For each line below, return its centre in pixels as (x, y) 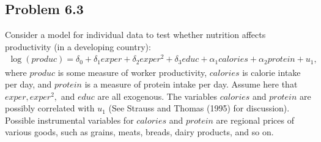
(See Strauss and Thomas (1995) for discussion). (199, 108)
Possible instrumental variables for (69, 120)
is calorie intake (271, 72)
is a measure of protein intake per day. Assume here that (191, 84)
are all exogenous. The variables (157, 96)
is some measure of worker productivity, (132, 72)
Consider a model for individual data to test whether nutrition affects (135, 35)
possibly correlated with (50, 108)
